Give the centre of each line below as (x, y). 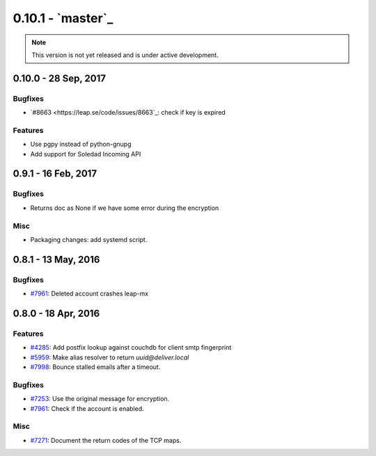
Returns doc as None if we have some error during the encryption (125, 208)
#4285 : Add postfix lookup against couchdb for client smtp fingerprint (131, 348)
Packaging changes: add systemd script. (89, 239)
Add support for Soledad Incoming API (86, 154)
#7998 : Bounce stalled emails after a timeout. (95, 367)
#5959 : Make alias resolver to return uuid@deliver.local (110, 357)
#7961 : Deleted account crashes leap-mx (89, 294)
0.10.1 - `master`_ (63, 18)
